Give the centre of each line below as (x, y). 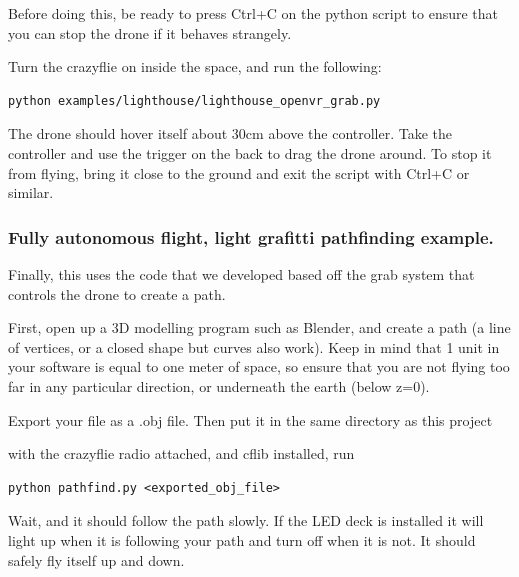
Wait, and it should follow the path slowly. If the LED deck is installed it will (246, 520)
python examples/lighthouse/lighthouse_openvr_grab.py (194, 100)
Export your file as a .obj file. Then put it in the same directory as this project (250, 419)
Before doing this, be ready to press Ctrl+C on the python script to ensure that (253, 13)
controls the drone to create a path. (117, 293)
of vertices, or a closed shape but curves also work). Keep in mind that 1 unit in (254, 346)
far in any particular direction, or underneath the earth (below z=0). (219, 385)
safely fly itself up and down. (96, 559)
